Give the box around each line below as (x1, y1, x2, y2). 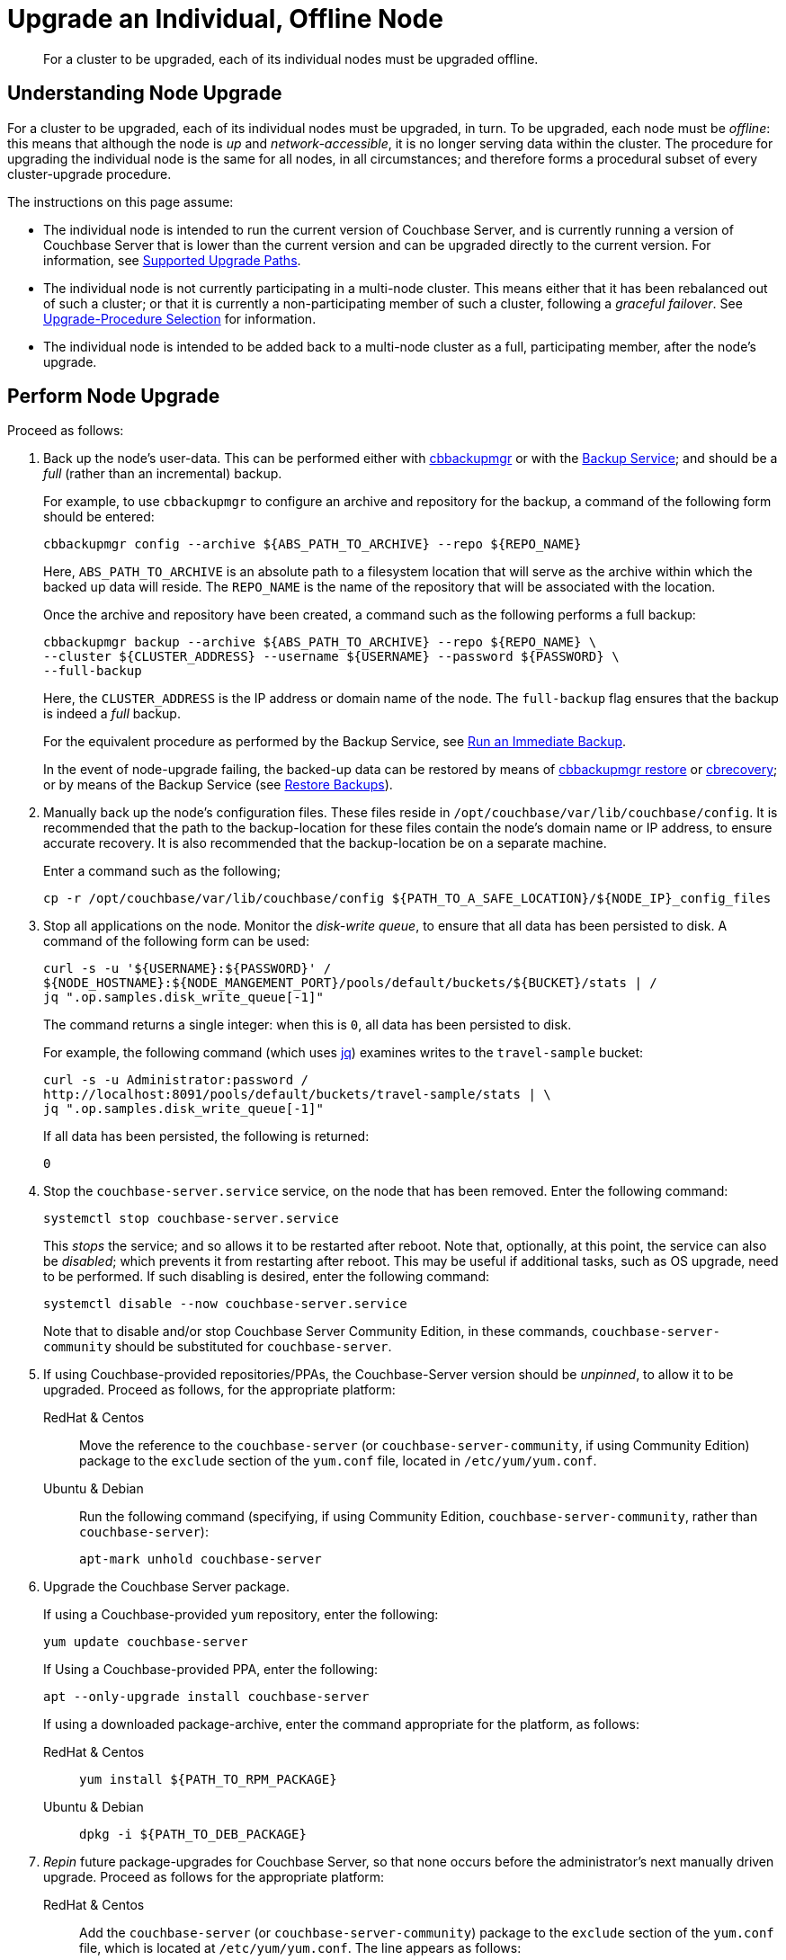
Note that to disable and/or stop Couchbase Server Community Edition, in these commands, (43, 1323, 588, 1340)
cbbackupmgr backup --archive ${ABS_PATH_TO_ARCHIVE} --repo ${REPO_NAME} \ (43, 635, 597, 650)
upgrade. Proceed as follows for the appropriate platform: (43, 1869, 385, 1885)
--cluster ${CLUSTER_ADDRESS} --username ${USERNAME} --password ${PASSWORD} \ (43, 649, 620, 664)
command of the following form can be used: (43, 933, 309, 949)
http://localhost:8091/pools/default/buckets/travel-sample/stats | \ (43, 1087, 551, 1102)
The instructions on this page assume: (7, 193, 234, 209)
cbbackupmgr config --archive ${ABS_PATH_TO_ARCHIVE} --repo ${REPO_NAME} (43, 537, 582, 552)
